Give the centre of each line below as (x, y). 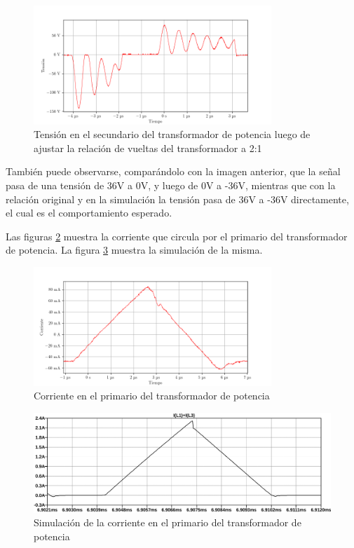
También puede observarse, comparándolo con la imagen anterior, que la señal (173, 171)
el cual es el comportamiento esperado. (89, 213)
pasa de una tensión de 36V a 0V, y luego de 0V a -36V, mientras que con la (171, 185)
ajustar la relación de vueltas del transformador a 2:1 (148, 148)
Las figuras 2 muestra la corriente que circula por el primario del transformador (177, 236)
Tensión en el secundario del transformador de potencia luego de (172, 134)
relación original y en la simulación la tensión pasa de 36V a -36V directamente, (177, 199)
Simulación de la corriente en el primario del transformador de (168, 522)
